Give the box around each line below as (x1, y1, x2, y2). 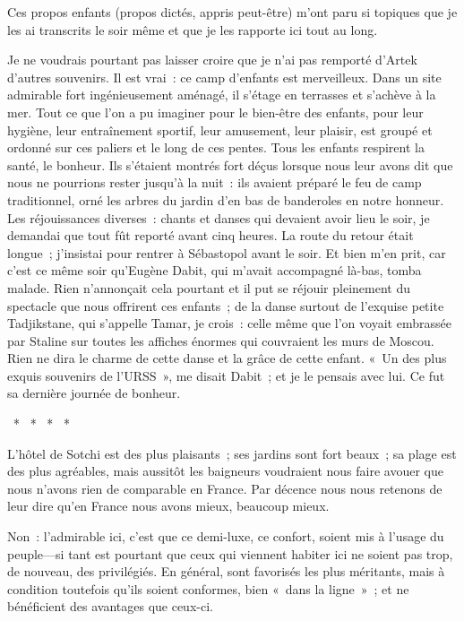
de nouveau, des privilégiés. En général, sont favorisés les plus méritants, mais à (7, 562, 445, 581)
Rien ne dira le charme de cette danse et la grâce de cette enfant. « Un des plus (7, 349, 447, 367)
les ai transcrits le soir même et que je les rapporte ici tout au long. (7, 20, 378, 39)
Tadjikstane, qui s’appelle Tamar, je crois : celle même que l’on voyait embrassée (7, 314, 451, 332)
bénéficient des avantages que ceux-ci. (7, 597, 213, 616)
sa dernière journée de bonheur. (7, 384, 181, 402)
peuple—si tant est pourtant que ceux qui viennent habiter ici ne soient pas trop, (7, 544, 453, 563)
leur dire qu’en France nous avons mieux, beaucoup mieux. (7, 496, 330, 515)
